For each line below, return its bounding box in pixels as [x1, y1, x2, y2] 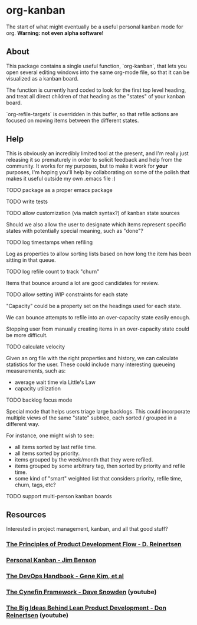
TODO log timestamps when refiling [6, 238, 93, 246]
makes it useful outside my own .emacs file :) [6, 175, 116, 182]
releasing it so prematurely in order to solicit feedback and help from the [6, 156, 182, 163]
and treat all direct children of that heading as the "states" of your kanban [6, 92, 185, 100]
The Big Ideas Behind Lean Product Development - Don [6, 604, 167, 612]
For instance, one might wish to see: [6, 432, 94, 439]
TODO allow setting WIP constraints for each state [6, 291, 129, 298]
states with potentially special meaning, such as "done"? [6, 227, 143, 234]
